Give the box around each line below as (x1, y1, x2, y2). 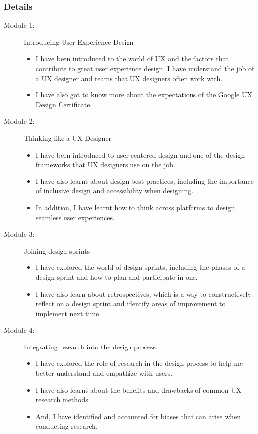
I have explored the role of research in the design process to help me (35, 358, 243, 368)
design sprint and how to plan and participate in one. (35, 271, 198, 282)
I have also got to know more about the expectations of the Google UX (35, 89, 252, 100)
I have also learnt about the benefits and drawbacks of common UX (35, 384, 242, 395)
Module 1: (4, 20, 35, 30)
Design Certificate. (35, 99, 92, 109)
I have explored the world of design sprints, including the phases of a (35, 262, 245, 272)
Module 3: (4, 229, 35, 239)
